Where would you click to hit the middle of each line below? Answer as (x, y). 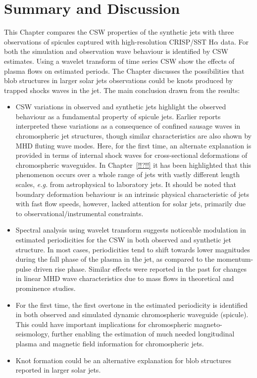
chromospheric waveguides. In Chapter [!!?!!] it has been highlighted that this (133, 165)
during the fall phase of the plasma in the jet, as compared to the (115, 259)
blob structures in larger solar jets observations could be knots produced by (119, 80)
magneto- (208, 324)
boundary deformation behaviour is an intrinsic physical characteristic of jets (132, 194)
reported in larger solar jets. (58, 370)
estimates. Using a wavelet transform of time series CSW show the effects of (119, 61)
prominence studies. (46, 288)
